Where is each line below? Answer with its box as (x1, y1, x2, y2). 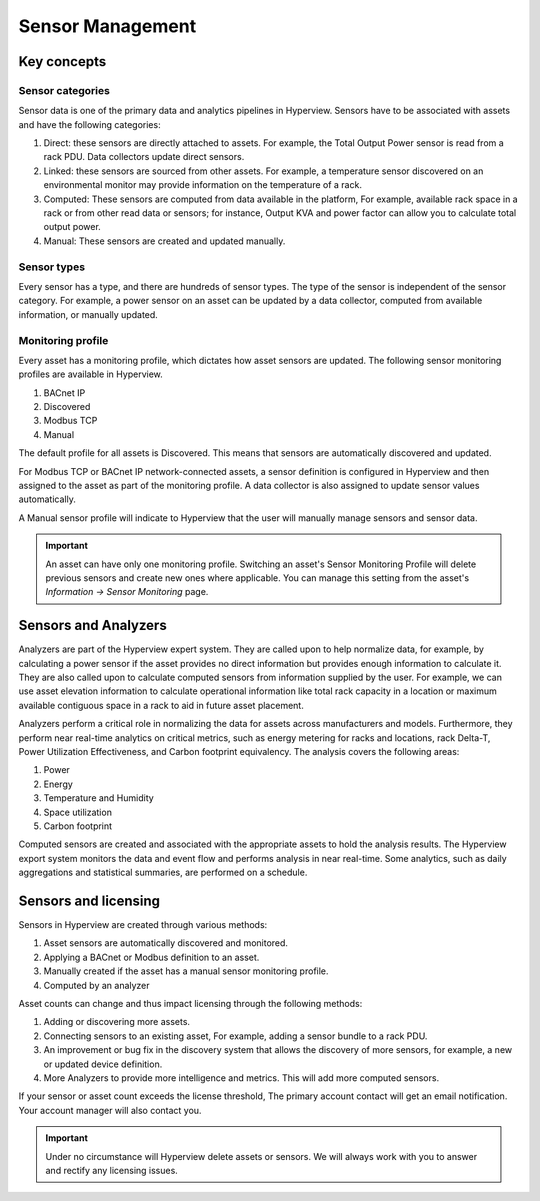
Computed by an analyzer (43, 979, 150, 991)
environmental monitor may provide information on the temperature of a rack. (43, 179, 362, 191)
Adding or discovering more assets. (43, 1016, 190, 1028)
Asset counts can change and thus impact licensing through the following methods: (18, 997, 363, 1009)
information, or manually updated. (18, 308, 159, 320)
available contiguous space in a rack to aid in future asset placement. (18, 699, 304, 711)
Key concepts (18, 53, 107, 70)
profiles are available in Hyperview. (18, 368, 164, 380)
